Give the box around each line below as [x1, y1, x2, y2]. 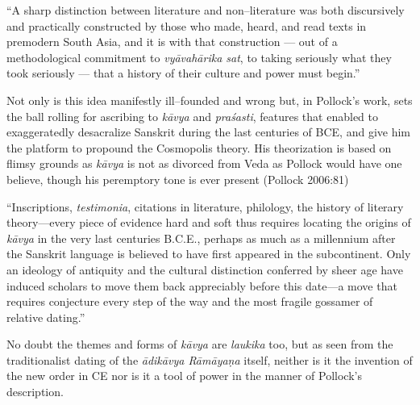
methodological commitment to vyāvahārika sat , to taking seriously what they [6, 48, 392, 65]
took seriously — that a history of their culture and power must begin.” [6, 65, 360, 81]
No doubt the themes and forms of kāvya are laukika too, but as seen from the [6, 336, 393, 353]
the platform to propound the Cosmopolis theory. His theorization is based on [6, 139, 392, 156]
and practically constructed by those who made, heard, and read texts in [6, 17, 367, 34]
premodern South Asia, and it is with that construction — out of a [6, 33, 338, 50]
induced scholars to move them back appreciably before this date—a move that [6, 277, 397, 294]
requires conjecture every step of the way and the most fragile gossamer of [6, 293, 373, 310]
